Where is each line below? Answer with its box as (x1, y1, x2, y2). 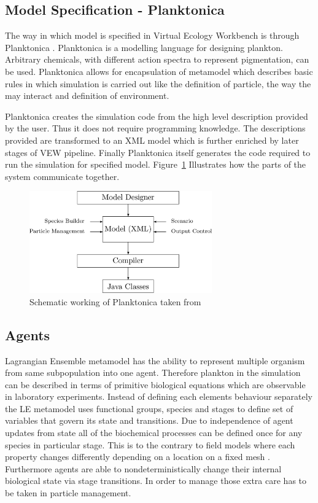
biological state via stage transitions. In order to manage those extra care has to (5, 474, 307, 487)
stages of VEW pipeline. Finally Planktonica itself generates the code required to (5, 146, 311, 158)
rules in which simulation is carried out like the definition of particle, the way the (5, 77, 311, 90)
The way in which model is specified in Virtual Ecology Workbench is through (5, 29, 300, 42)
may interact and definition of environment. (5, 89, 169, 102)
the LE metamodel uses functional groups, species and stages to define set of (5, 402, 293, 415)
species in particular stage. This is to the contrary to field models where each (5, 438, 295, 451)
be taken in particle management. (5, 486, 131, 499)
